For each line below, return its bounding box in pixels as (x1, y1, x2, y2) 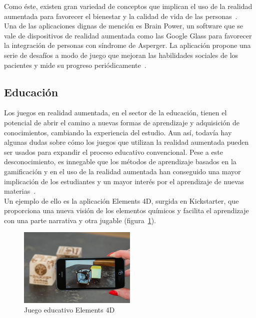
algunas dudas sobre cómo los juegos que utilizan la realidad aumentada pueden (4, 137, 249, 147)
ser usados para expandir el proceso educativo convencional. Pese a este (4, 146, 223, 157)
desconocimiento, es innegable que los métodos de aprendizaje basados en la (4, 156, 236, 167)
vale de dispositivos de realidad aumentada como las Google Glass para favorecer (4, 30, 252, 40)
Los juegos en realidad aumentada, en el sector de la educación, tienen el (4, 107, 227, 118)
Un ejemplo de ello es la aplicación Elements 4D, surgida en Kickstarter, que (4, 195, 239, 206)
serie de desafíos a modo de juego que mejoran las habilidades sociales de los (4, 49, 238, 60)
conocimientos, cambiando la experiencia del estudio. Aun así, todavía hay (4, 127, 232, 137)
